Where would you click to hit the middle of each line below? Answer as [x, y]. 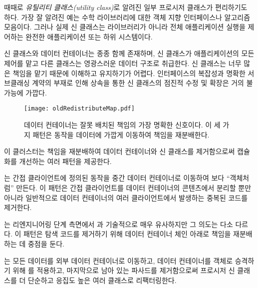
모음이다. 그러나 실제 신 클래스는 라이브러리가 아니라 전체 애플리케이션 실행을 [125, 27]
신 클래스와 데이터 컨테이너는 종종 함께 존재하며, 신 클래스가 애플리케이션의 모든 [129, 53]
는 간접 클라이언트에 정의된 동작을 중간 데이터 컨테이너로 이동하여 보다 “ [117, 178]
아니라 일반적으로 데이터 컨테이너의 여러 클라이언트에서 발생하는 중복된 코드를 [126, 197]
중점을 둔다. [46, 243]
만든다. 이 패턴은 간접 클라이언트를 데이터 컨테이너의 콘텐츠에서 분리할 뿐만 [134, 187]
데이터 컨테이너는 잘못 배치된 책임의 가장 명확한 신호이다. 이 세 [122, 124]
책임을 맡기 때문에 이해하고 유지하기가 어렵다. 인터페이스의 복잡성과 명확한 [129, 73]
